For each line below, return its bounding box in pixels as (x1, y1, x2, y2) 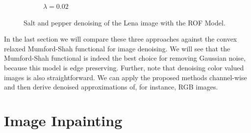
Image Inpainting (4, 110, 123, 130)
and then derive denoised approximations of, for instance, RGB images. (4, 82, 218, 92)
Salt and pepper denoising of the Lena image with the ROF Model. (24, 17, 226, 27)
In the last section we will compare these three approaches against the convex (4, 34, 237, 44)
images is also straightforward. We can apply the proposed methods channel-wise (4, 72, 247, 82)
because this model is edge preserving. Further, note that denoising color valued (4, 62, 244, 72)
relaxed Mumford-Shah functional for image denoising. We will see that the (4, 43, 230, 53)
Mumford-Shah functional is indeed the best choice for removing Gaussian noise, (4, 53, 246, 63)
